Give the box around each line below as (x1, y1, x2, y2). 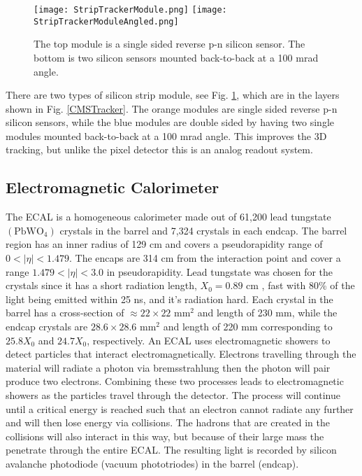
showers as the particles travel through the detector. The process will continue (6, 387, 340, 402)
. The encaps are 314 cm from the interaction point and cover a (68, 251, 341, 265)
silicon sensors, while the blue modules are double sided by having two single (6, 115, 334, 129)
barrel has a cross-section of (6, 305, 124, 320)
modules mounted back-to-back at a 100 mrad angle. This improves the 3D (6, 128, 327, 143)
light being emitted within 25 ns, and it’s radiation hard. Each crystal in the (6, 291, 333, 306)
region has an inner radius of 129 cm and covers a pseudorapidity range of (6, 237, 323, 251)
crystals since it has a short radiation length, (6, 278, 197, 293)
